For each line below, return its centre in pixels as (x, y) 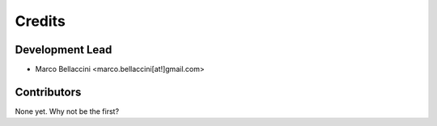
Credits (40, 21)
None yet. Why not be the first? (67, 111)
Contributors (48, 92)
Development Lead (64, 50)
